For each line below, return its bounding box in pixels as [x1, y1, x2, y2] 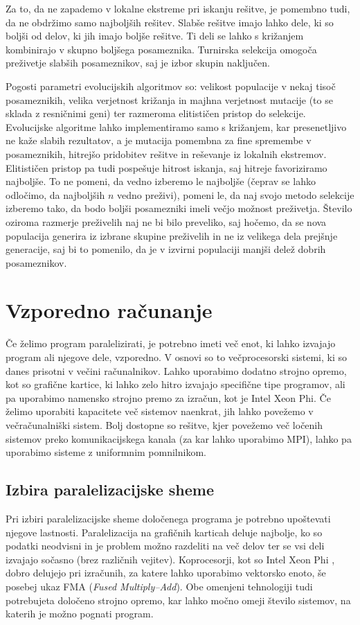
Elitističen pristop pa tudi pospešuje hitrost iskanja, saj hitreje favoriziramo [6, 160, 327, 175]
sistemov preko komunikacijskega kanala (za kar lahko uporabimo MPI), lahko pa [6, 431, 352, 446]
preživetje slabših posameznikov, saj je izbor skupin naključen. [6, 55, 270, 70]
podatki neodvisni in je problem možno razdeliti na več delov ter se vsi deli [6, 538, 325, 553]
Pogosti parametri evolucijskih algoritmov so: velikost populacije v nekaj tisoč [6, 78, 336, 93]
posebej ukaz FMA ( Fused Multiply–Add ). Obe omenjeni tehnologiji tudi [6, 579, 313, 593]
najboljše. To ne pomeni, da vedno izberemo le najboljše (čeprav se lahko [6, 174, 316, 188]
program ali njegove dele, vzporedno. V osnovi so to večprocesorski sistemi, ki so [6, 350, 348, 364]
